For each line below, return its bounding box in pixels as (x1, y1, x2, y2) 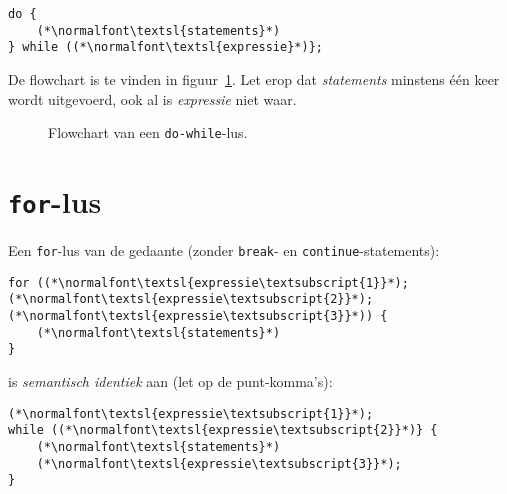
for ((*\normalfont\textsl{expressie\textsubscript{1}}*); (8, 275, 409, 290)
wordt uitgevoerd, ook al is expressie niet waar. (8, 88, 297, 109)
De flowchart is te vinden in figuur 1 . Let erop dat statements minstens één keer (8, 68, 500, 89)
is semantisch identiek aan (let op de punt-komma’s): (8, 371, 333, 391)
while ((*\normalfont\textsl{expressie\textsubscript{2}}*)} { (8, 423, 438, 438)
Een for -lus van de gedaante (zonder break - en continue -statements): (8, 240, 440, 261)
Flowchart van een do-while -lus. (48, 122, 248, 143)
